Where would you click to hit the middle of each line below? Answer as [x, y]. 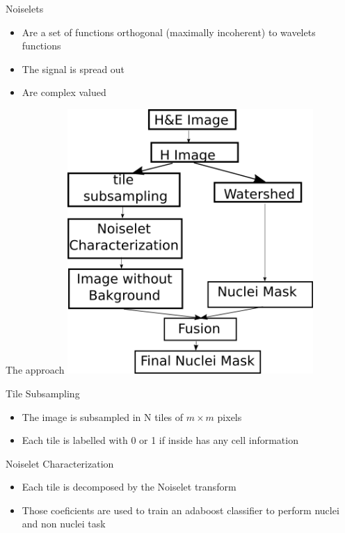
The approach [35, 370]
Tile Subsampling [43, 393]
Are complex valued [64, 92]
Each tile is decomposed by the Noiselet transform [129, 487]
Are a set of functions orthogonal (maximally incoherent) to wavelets [169, 32]
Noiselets [25, 8]
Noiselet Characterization [60, 463]
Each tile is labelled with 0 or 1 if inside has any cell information [160, 440]
